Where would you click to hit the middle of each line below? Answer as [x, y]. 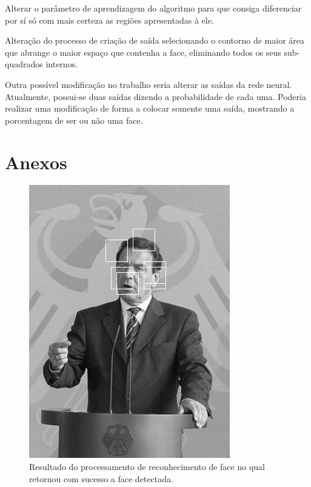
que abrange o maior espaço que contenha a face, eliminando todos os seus [143, 52]
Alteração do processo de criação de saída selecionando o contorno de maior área [155, 40]
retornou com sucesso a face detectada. [101, 478]
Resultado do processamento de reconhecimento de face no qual [147, 467]
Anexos [36, 162]
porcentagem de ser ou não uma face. [74, 120]
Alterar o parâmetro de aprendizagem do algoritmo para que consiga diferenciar [153, 8]
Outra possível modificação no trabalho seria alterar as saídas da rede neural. [149, 84]
